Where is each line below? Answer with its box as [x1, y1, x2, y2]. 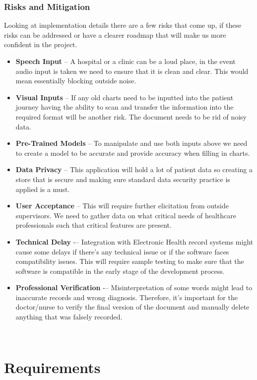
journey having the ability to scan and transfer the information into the [15, 102, 234, 112]
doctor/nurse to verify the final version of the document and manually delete [15, 302, 250, 312]
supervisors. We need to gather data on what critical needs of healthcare [15, 210, 237, 220]
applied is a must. [15, 184, 70, 194]
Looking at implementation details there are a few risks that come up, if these [4, 20, 242, 30]
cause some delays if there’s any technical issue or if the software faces [15, 246, 229, 256]
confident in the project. [4, 39, 77, 50]
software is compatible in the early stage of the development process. [15, 265, 225, 276]
